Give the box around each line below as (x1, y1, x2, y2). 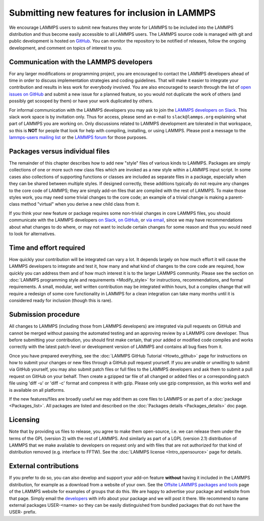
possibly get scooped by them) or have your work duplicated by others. (9, 98, 154, 104)
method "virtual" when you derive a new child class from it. (20, 201, 140, 207)
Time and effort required (9, 243, 86, 252)
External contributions (9, 462, 79, 470)
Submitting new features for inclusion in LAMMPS (9, 7, 216, 18)
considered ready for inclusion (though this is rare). (9, 298, 112, 304)
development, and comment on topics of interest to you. (9, 45, 122, 51)
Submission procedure (9, 310, 80, 319)
